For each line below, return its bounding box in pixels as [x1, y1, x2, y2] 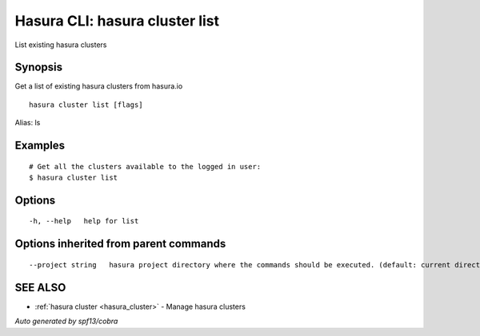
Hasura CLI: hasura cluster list [14, 12, 220, 30]
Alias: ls [14, 118, 41, 128]
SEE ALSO [14, 280, 66, 294]
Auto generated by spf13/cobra [14, 316, 118, 326]
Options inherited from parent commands [14, 237, 226, 251]
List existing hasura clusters [14, 40, 107, 49]
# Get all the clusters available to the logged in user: [29, 162, 262, 171]
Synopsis [14, 61, 63, 74]
